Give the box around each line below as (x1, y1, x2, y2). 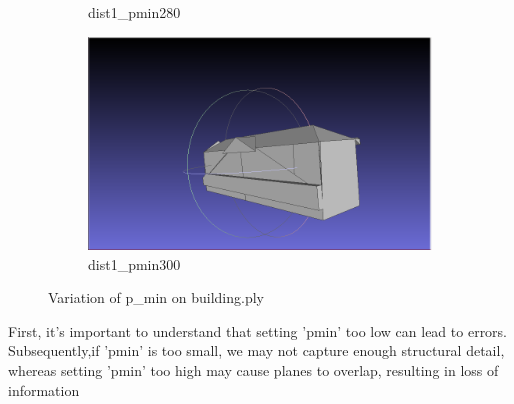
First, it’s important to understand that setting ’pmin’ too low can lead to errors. (8, 320, 508, 341)
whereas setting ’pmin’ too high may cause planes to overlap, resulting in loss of (8, 359, 499, 380)
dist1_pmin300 (88, 253, 181, 274)
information (8, 379, 80, 400)
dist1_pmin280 (88, 2, 181, 22)
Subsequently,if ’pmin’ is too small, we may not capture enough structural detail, (8, 340, 505, 361)
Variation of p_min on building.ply (48, 287, 264, 308)
